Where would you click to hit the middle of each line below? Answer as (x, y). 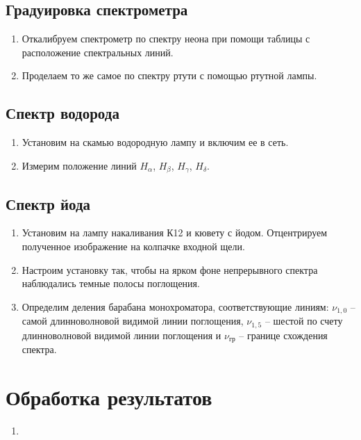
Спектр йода (48, 203)
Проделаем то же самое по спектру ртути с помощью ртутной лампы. (169, 75)
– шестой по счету (304, 321)
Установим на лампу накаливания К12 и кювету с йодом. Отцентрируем (175, 233)
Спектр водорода (62, 113)
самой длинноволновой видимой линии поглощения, (133, 321)
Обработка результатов (109, 397)
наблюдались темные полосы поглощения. (111, 283)
